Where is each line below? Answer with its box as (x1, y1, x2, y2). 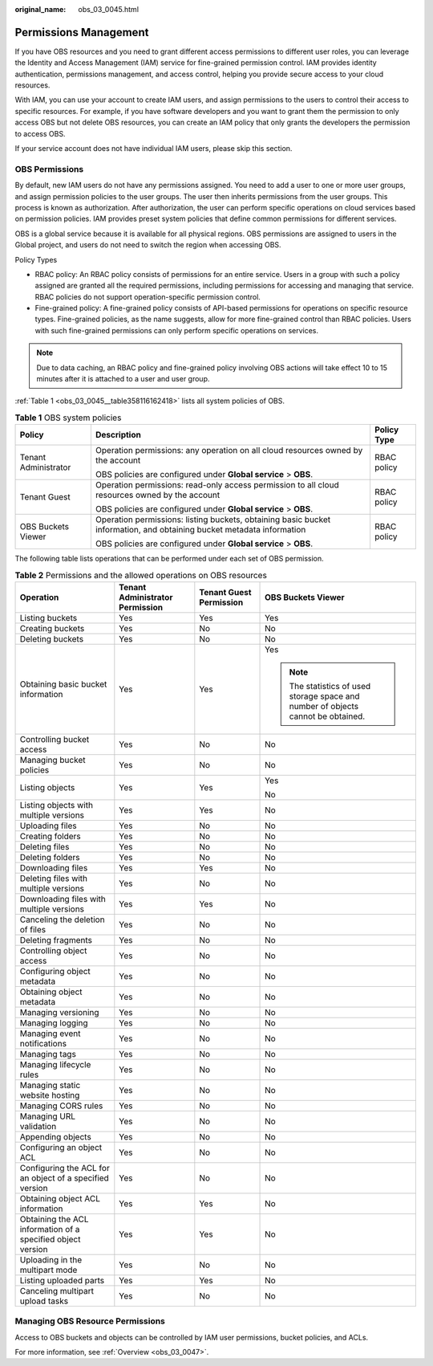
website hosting (19, 1089, 80, 1100)
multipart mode (19, 1264, 78, 1275)
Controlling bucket (19, 733, 90, 744)
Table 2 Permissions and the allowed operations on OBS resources (14, 569, 268, 581)
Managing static (19, 1079, 81, 1091)
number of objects (289, 700, 359, 712)
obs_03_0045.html (78, 5, 140, 14)
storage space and (289, 691, 360, 702)
